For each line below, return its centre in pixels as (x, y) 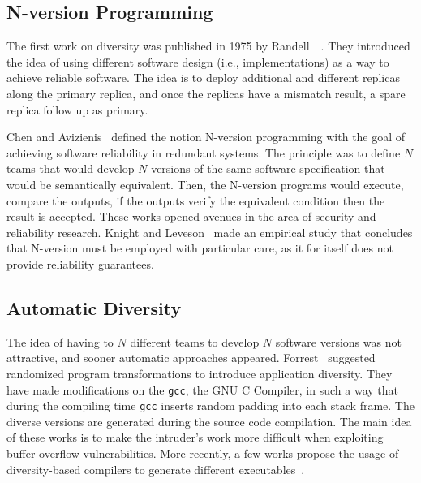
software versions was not (338, 341)
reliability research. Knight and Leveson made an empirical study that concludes (210, 232)
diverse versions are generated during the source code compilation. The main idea (209, 421)
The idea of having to (60, 341)
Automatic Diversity (94, 307)
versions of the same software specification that (268, 168)
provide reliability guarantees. (80, 263)
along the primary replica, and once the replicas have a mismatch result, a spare (206, 93)
